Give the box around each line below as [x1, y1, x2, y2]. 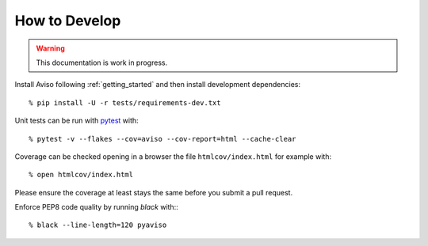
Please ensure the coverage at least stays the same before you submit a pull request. [14, 187, 293, 197]
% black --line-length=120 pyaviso [29, 221, 167, 229]
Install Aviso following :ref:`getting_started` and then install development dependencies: [14, 80, 301, 89]
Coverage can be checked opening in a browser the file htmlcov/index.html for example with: [14, 151, 332, 161]
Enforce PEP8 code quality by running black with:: [14, 202, 178, 212]
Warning [36, 44, 65, 53]
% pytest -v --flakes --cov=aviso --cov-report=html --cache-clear [29, 134, 296, 143]
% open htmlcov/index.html [29, 170, 134, 180]
